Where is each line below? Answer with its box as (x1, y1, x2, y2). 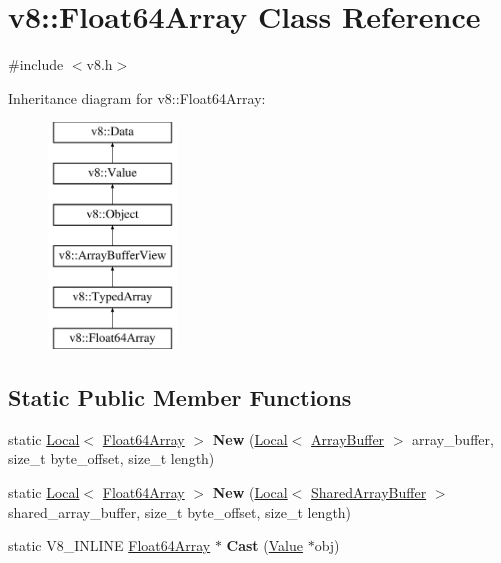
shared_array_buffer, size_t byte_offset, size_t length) (8, 501, 352, 522)
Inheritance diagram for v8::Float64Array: (8, 87, 266, 108)
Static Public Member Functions (8, 382, 352, 413)
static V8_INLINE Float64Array (8, 535, 211, 556)
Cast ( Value (226, 535, 303, 556)
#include (8, 54, 64, 75)
